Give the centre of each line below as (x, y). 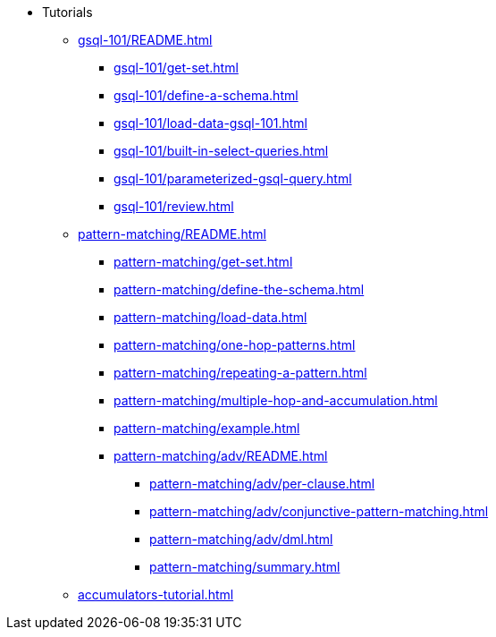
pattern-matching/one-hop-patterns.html (235, 345)
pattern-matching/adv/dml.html (241, 539)
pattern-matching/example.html (207, 428)
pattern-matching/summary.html (245, 567)
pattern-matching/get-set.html (203, 262)
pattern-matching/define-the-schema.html (239, 289)
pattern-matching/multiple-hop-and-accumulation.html (276, 400)
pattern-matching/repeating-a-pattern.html (240, 373)
